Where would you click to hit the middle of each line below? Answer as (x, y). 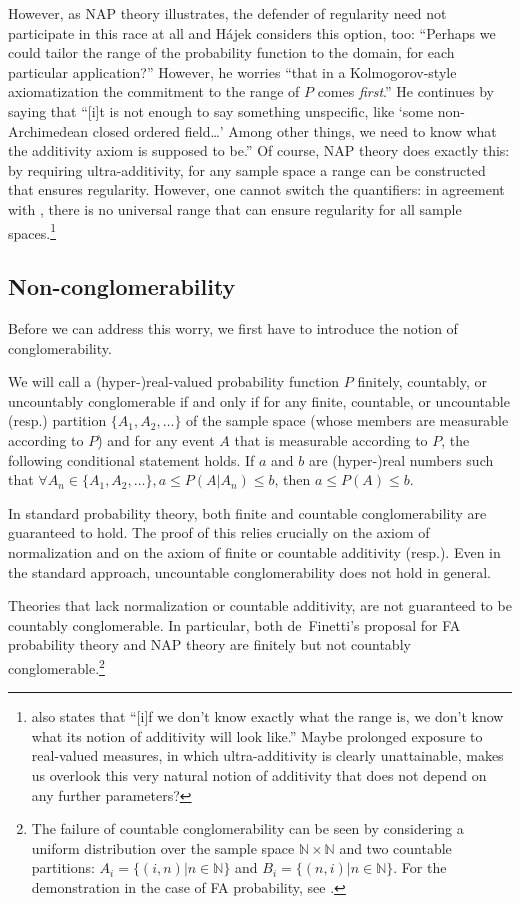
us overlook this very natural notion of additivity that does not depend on (259, 774)
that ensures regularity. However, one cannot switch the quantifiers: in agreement (256, 189)
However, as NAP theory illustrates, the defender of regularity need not (227, 13)
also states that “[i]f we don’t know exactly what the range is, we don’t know (267, 716)
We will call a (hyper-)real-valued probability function (174, 381)
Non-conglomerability (122, 286)
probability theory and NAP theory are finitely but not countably (209, 644)
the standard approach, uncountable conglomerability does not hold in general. (249, 571)
